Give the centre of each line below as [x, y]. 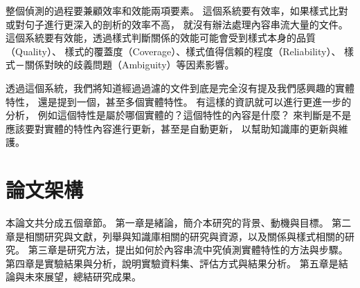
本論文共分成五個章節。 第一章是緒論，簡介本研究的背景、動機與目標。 [167, 223]
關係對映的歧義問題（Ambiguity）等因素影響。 [129, 65]
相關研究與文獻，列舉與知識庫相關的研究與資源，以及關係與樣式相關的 [184, 236]
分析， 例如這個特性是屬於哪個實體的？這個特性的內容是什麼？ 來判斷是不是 [179, 115]
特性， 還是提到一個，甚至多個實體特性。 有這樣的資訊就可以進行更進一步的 [179, 101]
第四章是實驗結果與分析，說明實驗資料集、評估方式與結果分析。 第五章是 [172, 263]
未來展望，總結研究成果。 [83, 277]
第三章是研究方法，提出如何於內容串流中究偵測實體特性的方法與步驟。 [188, 250]
